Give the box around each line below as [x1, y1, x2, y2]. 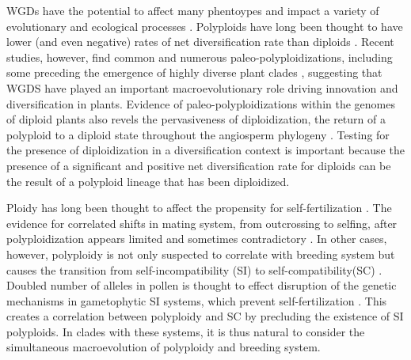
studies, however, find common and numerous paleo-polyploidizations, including [6, 48, 393, 65]
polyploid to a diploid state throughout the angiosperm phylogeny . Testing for [6, 126, 390, 142]
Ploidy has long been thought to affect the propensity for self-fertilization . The [6, 199, 392, 216]
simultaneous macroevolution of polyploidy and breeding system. [6, 339, 321, 355]
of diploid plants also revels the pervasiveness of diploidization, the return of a [6, 111, 386, 127]
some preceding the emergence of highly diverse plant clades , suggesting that [6, 64, 382, 81]
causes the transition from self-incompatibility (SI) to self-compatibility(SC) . [6, 261, 382, 278]
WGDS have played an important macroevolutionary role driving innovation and [6, 79, 398, 96]
